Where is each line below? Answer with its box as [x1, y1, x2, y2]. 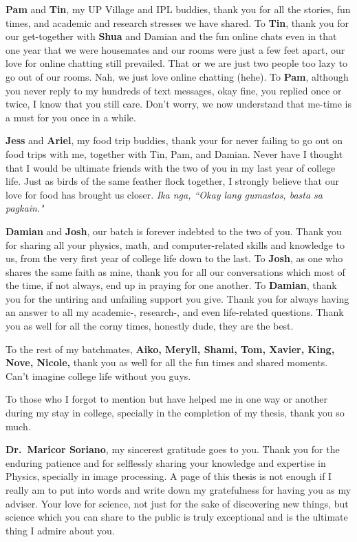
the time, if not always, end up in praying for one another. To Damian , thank [6, 278, 337, 292]
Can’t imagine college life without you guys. [6, 368, 191, 383]
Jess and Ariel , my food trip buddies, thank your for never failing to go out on [6, 133, 343, 148]
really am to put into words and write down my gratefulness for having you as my [6, 483, 351, 496]
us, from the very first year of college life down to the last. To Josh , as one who [6, 251, 343, 265]
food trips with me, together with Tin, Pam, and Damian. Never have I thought [6, 146, 343, 161]
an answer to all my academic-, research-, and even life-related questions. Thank [6, 305, 344, 319]
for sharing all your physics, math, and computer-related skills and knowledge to [6, 237, 345, 252]
